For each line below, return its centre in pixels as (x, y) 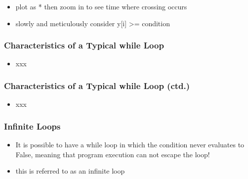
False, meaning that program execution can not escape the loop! (113, 154)
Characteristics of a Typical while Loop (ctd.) (97, 85)
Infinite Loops (32, 126)
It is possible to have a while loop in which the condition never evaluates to (130, 144)
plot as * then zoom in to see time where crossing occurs (101, 6)
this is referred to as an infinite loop (70, 171)
